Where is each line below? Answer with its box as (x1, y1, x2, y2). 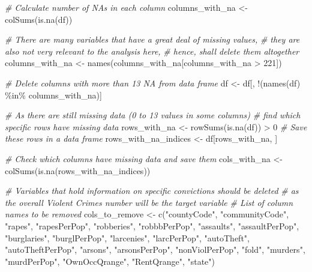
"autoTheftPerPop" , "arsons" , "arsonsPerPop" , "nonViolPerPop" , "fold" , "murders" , (5, 243, 305, 256)
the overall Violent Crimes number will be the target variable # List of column (5, 196, 293, 208)
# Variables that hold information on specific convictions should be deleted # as (5, 184, 299, 197)
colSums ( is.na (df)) (5, 13, 73, 25)
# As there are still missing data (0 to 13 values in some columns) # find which (5, 109, 301, 121)
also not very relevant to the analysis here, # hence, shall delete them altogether (5, 44, 299, 57)
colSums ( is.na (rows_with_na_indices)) (5, 164, 151, 177)
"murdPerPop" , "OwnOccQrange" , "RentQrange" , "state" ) (5, 255, 215, 267)
